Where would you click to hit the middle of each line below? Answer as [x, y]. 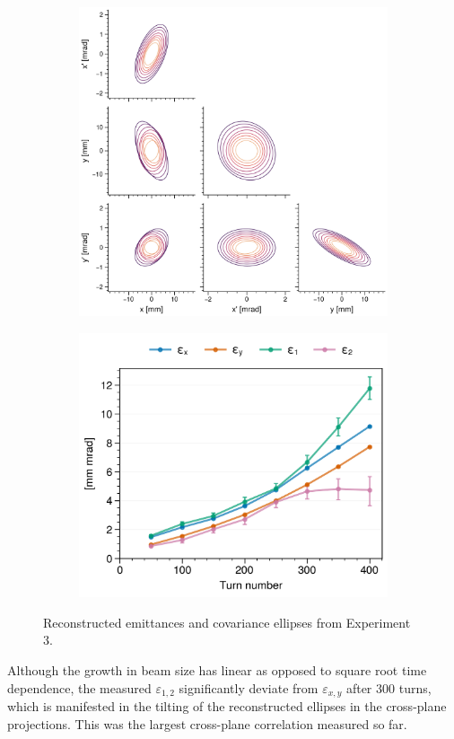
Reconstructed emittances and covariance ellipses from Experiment [227, 622]
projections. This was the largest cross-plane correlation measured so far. [207, 723]
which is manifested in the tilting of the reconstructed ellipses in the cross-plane [227, 706]
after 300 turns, [389, 687]
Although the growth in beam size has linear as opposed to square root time [217, 669]
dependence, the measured [79, 687]
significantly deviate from [249, 687]
